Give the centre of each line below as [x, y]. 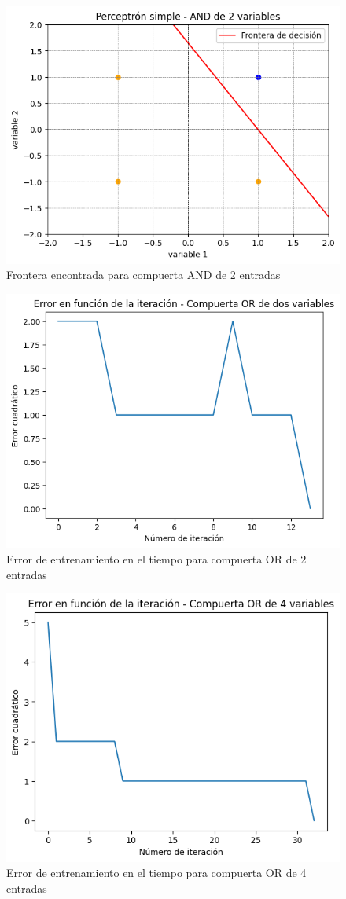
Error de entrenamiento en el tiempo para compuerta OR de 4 [156, 873]
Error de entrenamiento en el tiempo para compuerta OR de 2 [156, 559]
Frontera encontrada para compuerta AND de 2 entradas [144, 275]
